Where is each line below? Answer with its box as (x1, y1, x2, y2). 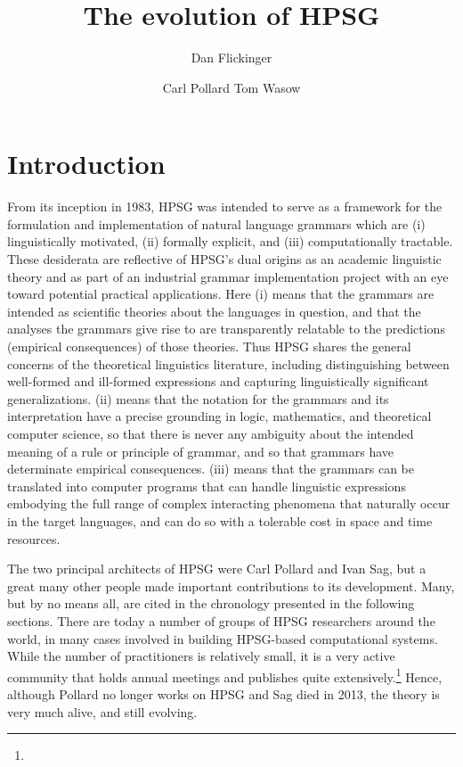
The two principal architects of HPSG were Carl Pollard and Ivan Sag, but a (7, 559, 426, 578)
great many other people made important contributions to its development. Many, (7, 576, 455, 595)
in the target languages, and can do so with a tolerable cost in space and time (7, 511, 433, 530)
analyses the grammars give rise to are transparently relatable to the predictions (7, 319, 445, 338)
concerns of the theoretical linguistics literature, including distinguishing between (7, 354, 450, 373)
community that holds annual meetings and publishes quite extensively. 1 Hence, (7, 664, 443, 686)
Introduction (7, 145, 166, 182)
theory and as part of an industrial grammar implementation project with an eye (7, 267, 449, 285)
